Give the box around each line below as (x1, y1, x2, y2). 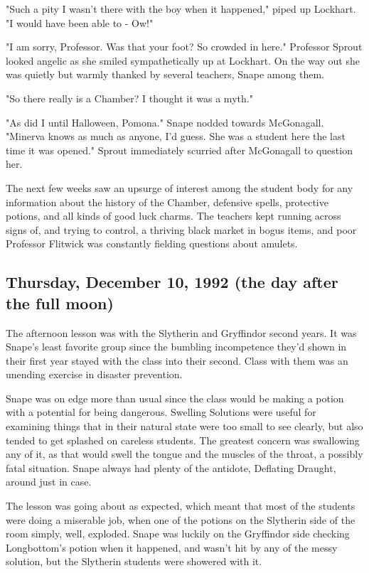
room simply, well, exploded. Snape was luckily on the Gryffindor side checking (6, 526, 350, 541)
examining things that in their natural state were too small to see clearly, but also (6, 419, 363, 434)
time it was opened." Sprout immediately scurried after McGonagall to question (6, 142, 353, 157)
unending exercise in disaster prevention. (6, 367, 183, 382)
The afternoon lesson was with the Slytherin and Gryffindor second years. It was (6, 325, 357, 340)
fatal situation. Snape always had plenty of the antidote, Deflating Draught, (6, 460, 336, 475)
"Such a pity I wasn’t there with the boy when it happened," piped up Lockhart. (6, 1, 356, 16)
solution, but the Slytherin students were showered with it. (6, 554, 262, 569)
